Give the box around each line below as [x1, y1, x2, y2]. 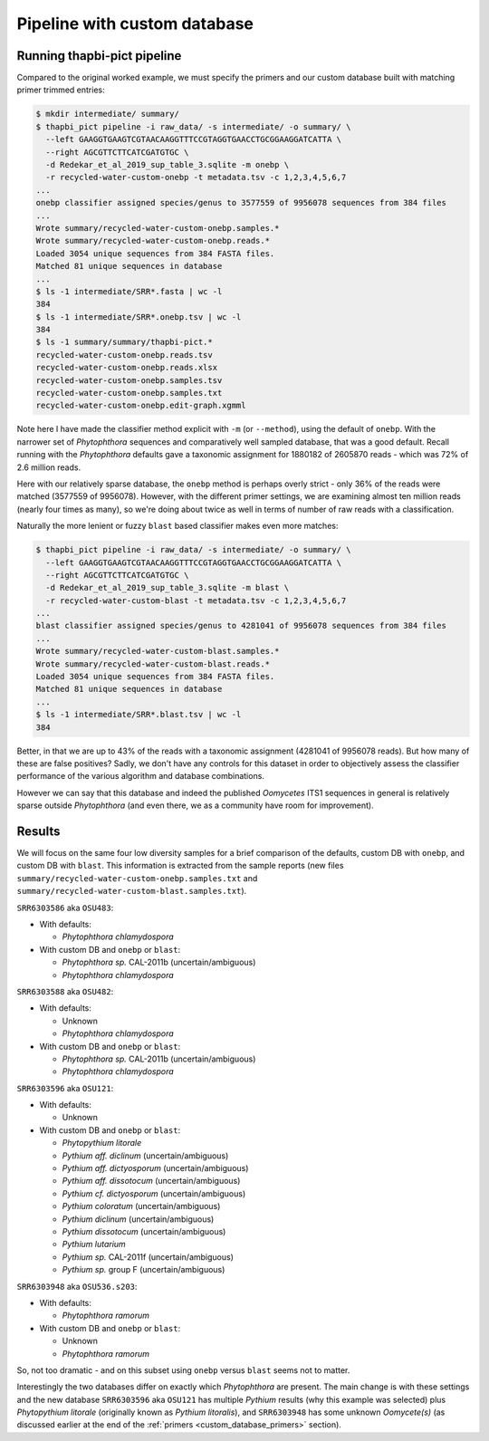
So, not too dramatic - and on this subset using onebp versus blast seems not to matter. [16, 1364, 350, 1376]
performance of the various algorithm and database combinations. [16, 771, 264, 782]
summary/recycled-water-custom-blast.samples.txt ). [16, 886, 247, 897]
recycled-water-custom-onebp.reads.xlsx [35, 362, 217, 373]
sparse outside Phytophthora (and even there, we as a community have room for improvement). [16, 800, 375, 811]
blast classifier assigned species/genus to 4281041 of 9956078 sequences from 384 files [35, 620, 447, 631]
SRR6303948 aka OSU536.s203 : [16, 1281, 138, 1292]
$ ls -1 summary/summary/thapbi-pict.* [35, 337, 213, 348]
